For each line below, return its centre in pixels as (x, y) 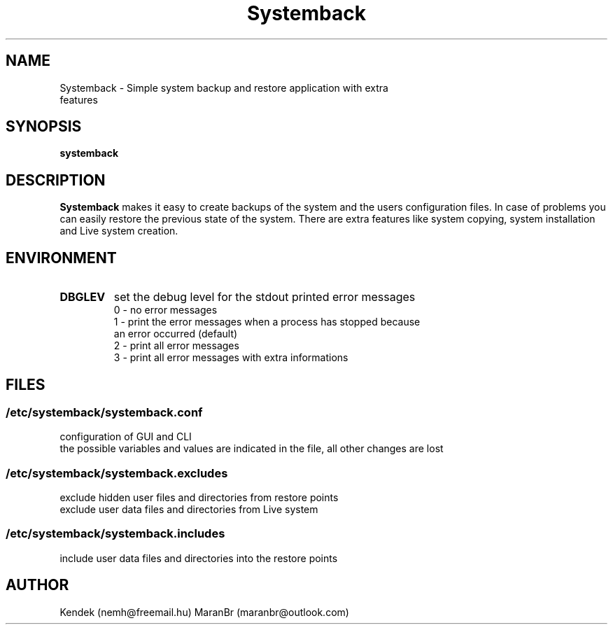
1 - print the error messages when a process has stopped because (267, 322)
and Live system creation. (119, 231)
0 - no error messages (165, 310)
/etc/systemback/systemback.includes (115, 534)
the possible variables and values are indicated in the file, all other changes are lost (252, 449)
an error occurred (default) (176, 334)
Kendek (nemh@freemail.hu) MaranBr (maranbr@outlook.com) (204, 612)
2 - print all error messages (176, 346)
